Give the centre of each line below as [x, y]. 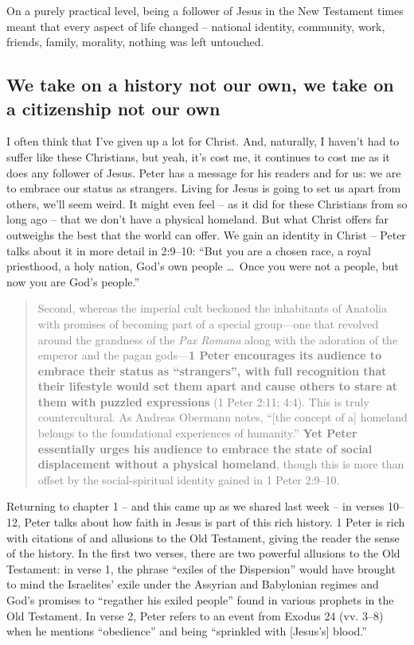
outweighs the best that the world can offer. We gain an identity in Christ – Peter [206, 234]
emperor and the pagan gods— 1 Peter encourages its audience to [210, 355]
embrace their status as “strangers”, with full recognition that [212, 370]
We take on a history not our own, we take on [200, 85]
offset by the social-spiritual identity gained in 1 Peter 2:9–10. [189, 479]
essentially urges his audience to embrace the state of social [205, 448]
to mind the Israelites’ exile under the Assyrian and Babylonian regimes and [193, 584]
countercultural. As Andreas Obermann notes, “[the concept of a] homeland [223, 417]
